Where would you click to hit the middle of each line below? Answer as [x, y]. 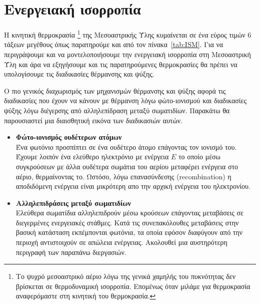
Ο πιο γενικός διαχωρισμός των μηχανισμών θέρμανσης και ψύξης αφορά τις [115, 90]
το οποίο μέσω [199, 157]
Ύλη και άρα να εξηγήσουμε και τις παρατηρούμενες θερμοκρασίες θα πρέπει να [121, 64]
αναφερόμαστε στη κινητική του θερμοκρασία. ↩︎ [86, 296]
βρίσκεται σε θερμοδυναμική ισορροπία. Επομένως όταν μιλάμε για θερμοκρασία [133, 286]
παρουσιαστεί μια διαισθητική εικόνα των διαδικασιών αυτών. [93, 120]
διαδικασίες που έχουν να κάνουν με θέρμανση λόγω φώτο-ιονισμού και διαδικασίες [125, 100]
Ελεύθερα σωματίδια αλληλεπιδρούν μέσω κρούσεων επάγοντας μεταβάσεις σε [129, 213]
